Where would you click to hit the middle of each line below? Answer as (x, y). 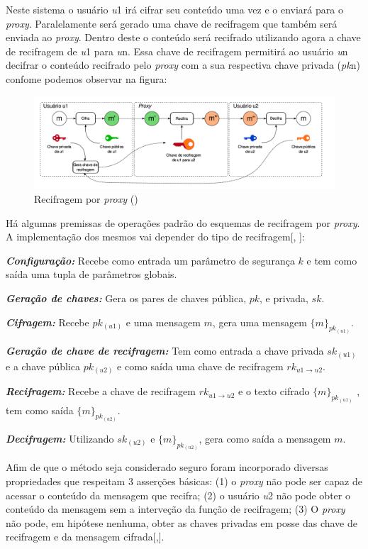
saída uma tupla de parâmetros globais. (91, 274)
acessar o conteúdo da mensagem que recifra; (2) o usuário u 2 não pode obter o (178, 495)
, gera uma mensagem (260, 322)
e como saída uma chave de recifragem (200, 366)
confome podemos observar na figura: (87, 78)
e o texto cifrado (274, 391)
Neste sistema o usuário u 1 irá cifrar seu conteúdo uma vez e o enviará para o (174, 9)
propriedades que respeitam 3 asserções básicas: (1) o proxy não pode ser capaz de (184, 481)
